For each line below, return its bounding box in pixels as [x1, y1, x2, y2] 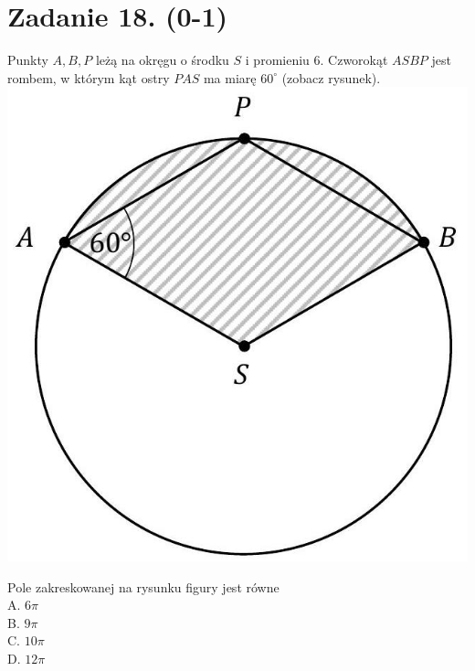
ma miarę [203, 68, 257, 87]
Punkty [7, 50, 48, 69]
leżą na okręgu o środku [95, 50, 229, 69]
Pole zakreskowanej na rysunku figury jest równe [7, 577, 280, 596]
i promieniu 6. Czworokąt [245, 50, 388, 69]
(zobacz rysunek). [281, 68, 381, 87]
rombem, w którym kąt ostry [7, 68, 170, 87]
